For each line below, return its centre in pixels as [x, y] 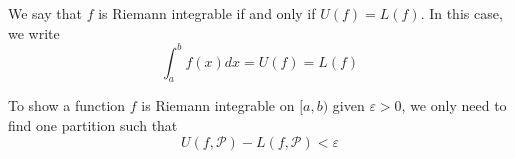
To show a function [67, 105]
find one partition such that [93, 125]
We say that [45, 13]
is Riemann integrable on [218, 105]
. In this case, [461, 13]
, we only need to [454, 105]
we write [34, 32]
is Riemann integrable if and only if [207, 13]
